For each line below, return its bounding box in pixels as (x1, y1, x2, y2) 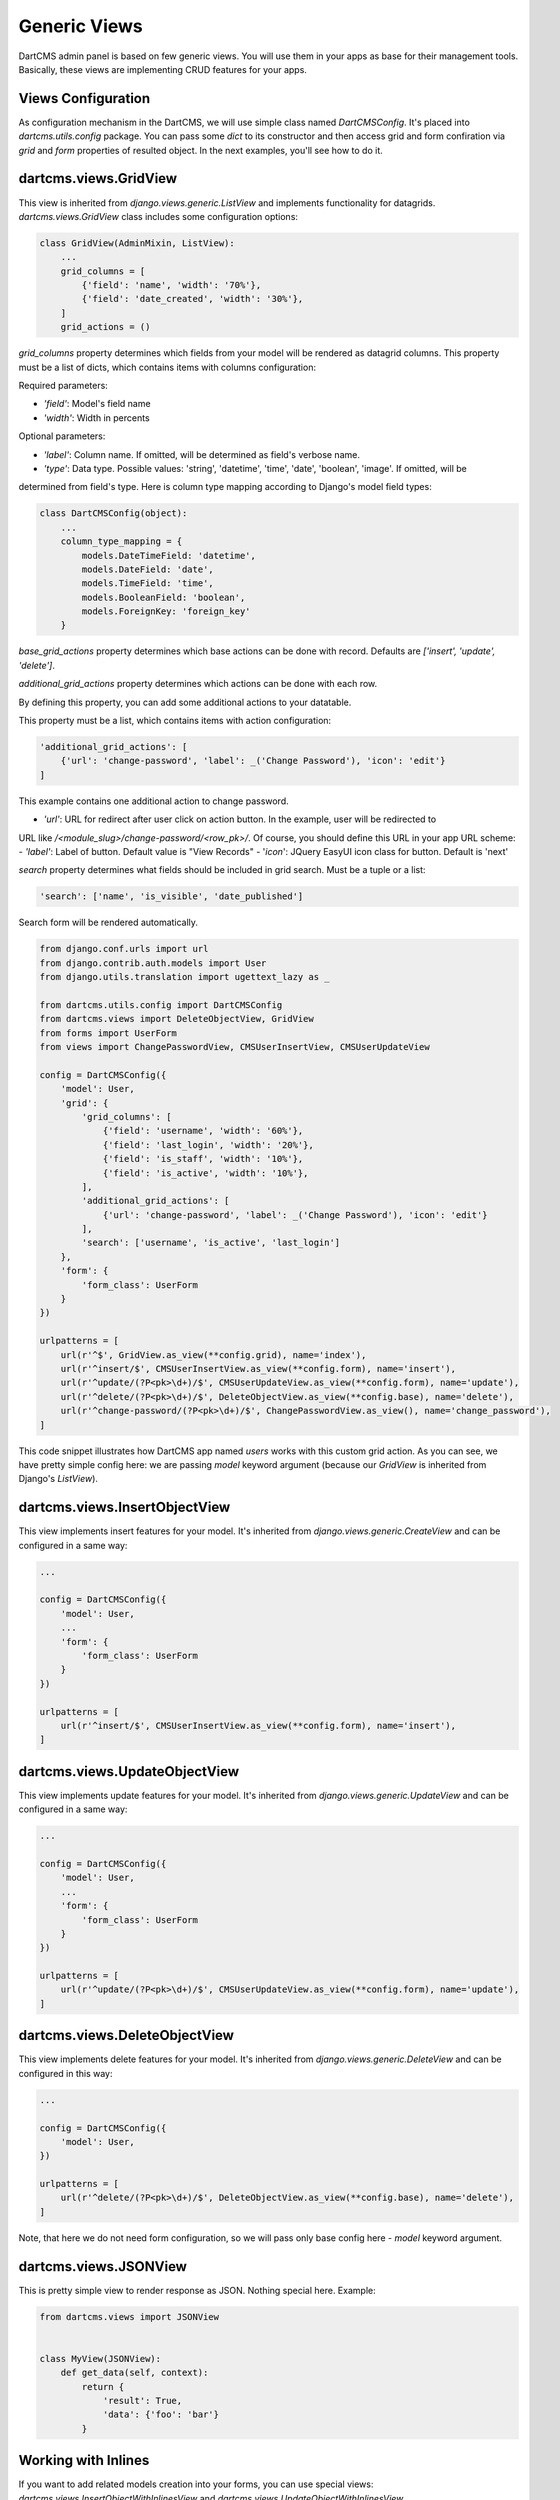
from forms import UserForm (39, 1027, 177, 1039)
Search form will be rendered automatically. (18, 916, 199, 929)
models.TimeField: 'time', (81, 578, 214, 589)
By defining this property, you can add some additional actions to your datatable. (18, 696, 352, 708)
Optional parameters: (18, 430, 106, 442)
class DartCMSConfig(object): (39, 508, 188, 519)
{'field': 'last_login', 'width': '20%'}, (102, 1139, 314, 1150)
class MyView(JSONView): (39, 2353, 162, 2364)
